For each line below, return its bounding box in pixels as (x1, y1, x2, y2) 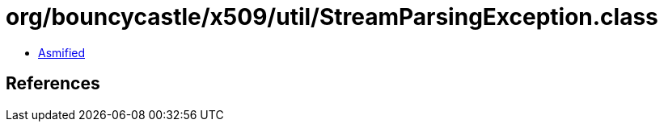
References (6, 73, 100, 94)
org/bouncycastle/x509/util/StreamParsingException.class (6, 3, 658, 31)
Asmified (38, 45, 86, 60)
